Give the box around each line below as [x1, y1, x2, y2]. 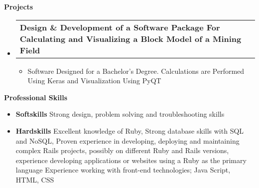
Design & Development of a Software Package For [19, 21, 220, 33]
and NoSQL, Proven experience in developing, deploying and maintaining [15, 135, 240, 146]
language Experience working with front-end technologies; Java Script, [15, 165, 231, 175]
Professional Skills [4, 92, 68, 102]
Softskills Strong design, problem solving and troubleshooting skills [15, 109, 225, 119]
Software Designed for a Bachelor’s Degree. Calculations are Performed [27, 65, 245, 76]
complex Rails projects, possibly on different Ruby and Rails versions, [15, 145, 229, 156]
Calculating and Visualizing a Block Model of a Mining [19, 32, 242, 44]
